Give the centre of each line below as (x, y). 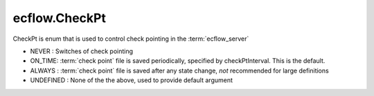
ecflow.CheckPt (60, 18)
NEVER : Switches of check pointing (82, 51)
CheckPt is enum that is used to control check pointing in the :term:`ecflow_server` (131, 39)
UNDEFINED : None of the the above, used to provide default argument (132, 80)
